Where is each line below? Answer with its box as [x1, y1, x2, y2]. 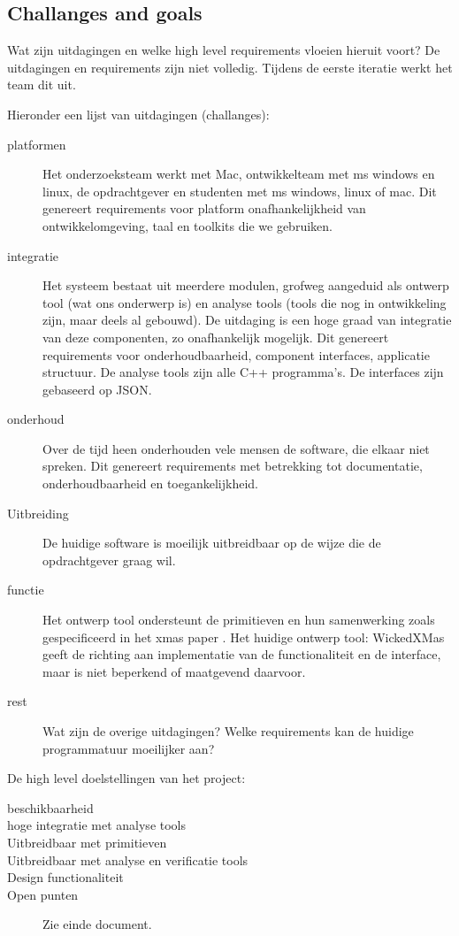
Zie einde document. [42, 915, 152, 933]
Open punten [7, 885, 79, 903]
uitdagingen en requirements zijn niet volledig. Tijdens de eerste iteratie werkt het [7, 58, 453, 76]
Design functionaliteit [7, 868, 124, 886]
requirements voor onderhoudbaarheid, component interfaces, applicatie [42, 345, 430, 364]
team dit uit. [7, 75, 76, 94]
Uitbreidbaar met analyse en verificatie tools [7, 850, 249, 869]
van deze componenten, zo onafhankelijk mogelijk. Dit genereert [42, 327, 389, 346]
